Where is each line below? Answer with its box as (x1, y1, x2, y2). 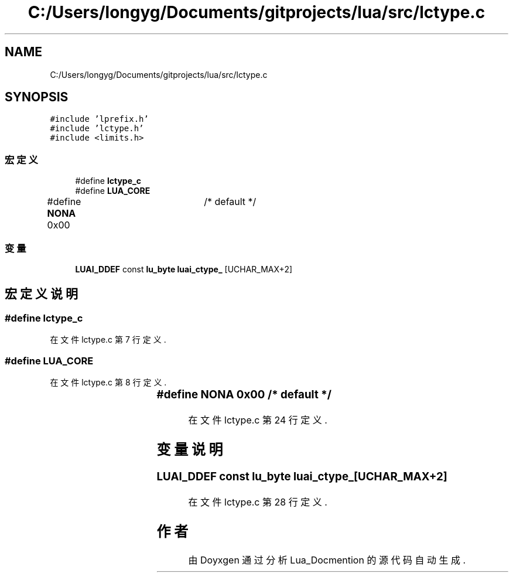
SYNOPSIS (5, 90, 69, 105)
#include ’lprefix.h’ (50, 114, 149, 124)
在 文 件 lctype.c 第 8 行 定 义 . (50, 377, 167, 387)
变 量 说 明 (156, 441, 223, 458)
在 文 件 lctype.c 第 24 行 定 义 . (188, 414, 327, 426)
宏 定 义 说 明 (5, 286, 78, 302)
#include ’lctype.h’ (50, 124, 144, 134)
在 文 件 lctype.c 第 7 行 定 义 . (50, 334, 166, 345)
